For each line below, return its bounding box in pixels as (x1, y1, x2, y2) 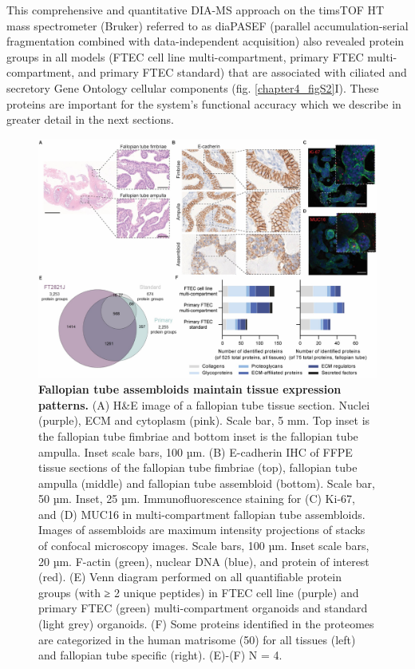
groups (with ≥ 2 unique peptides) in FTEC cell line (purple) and (38, 584, 359, 600)
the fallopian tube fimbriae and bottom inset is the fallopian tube (38, 427, 358, 444)
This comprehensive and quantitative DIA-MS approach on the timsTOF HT (6, 2, 385, 18)
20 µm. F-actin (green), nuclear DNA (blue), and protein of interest (38, 552, 370, 569)
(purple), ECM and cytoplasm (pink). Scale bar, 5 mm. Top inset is (38, 412, 370, 429)
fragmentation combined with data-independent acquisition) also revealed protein (6, 33, 405, 49)
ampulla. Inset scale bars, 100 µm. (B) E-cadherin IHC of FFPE (38, 443, 353, 460)
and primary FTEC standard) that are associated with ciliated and (77, 64, 407, 81)
